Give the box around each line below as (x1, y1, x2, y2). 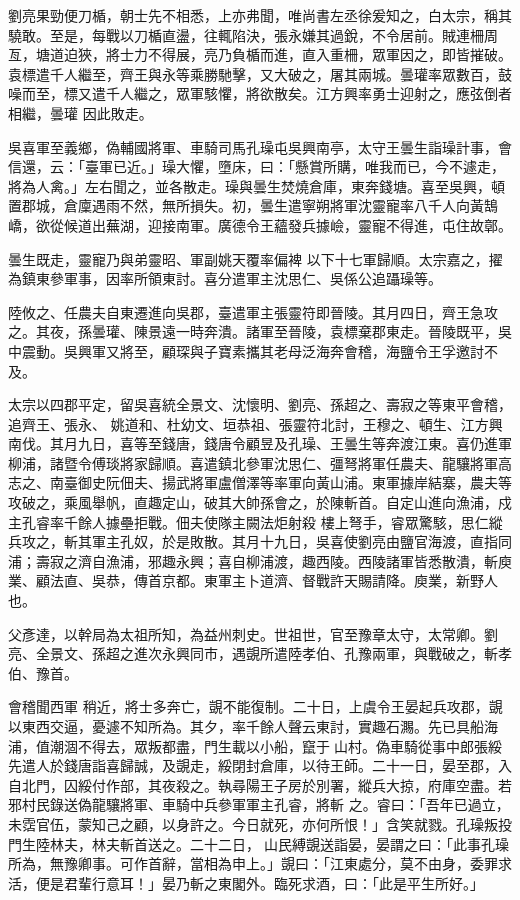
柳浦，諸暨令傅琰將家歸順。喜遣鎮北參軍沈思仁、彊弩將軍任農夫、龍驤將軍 (8, 452, 498, 473)
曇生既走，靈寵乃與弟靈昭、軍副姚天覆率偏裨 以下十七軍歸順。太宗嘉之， (8, 248, 489, 269)
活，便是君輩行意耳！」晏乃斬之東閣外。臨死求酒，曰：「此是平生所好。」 (8, 872, 484, 893)
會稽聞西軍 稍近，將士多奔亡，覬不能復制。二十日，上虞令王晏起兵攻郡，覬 (8, 696, 503, 717)
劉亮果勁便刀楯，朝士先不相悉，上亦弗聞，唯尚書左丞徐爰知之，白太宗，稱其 (8, 5, 512, 25)
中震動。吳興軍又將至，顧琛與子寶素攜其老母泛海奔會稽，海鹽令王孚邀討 (8, 340, 484, 361)
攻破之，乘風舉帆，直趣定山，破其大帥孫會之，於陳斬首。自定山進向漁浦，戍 (8, 492, 512, 513)
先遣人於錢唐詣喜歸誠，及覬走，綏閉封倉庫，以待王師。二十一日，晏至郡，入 (8, 755, 512, 776)
